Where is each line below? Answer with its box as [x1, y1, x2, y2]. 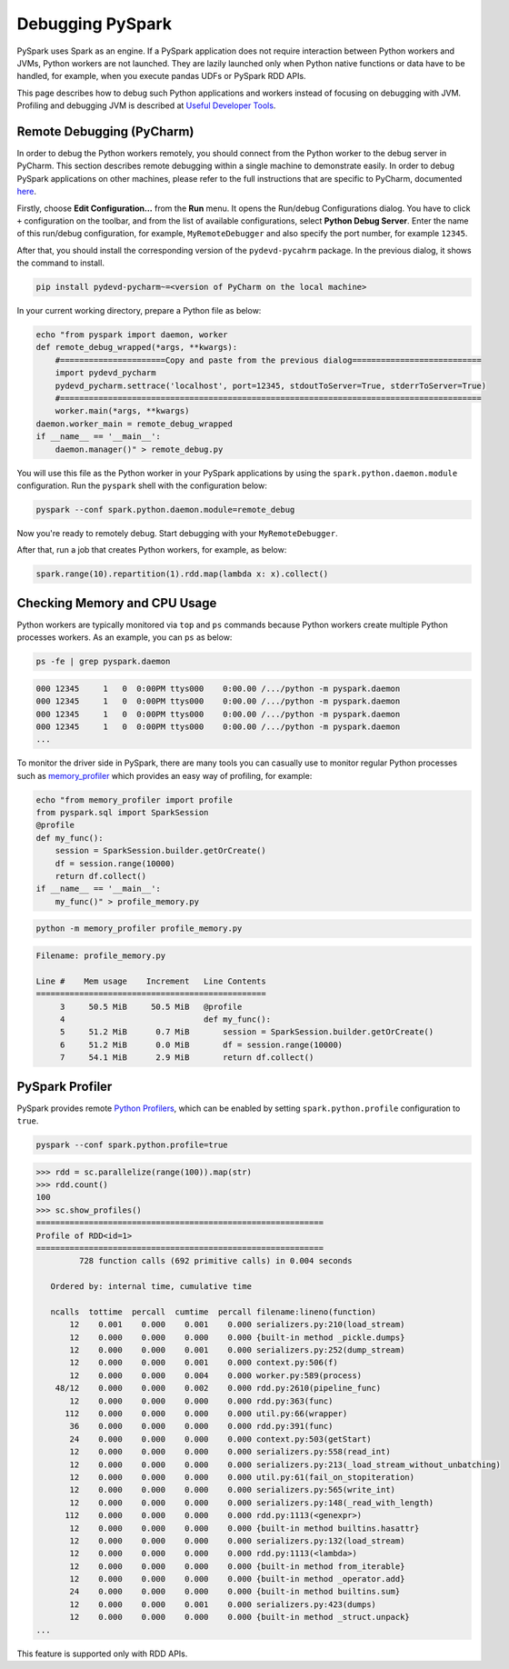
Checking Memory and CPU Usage [16, 595, 217, 611]
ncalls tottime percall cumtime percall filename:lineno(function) [50, 1306, 377, 1317]
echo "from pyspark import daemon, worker [35, 330, 228, 340]
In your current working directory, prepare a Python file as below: [16, 305, 262, 316]
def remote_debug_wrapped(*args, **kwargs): [35, 342, 238, 353]
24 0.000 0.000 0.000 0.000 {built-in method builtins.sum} [69, 1586, 401, 1597]
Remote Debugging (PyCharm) [16, 124, 195, 139]
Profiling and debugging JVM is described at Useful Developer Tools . [16, 100, 276, 111]
